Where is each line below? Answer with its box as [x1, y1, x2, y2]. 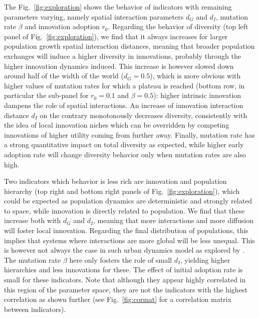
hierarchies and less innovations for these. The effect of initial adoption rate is [4, 264, 243, 275]
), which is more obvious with [150, 70, 241, 81]
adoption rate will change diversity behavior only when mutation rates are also [4, 149, 246, 159]
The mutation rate [4, 254, 61, 265]
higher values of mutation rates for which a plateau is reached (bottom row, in [4, 80, 245, 90]
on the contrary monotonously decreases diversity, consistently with [40, 110, 247, 120]
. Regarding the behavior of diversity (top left [108, 21, 248, 32]
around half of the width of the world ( [4, 70, 124, 81]
